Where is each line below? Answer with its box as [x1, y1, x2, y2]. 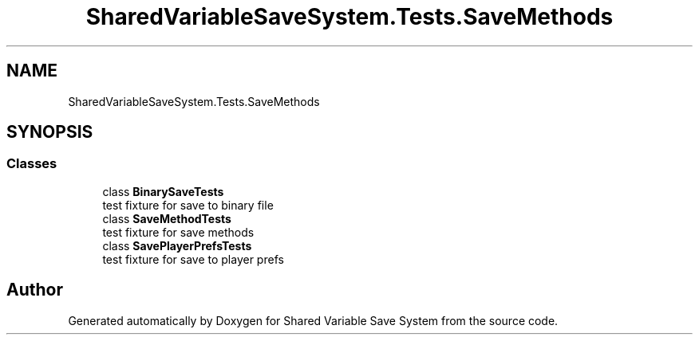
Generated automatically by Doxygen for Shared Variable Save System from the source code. [68, 313, 559, 327]
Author [6, 280, 63, 300]
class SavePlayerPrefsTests [102, 238, 252, 253]
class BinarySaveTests [102, 184, 224, 198]
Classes [6, 155, 57, 172]
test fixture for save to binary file [102, 198, 274, 212]
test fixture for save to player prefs [102, 252, 284, 266]
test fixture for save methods [102, 225, 255, 239]
